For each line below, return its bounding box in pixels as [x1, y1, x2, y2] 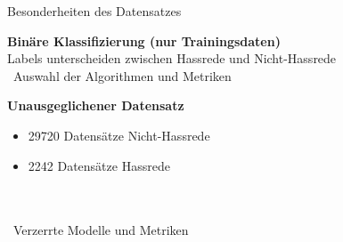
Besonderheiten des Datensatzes [7, 2, 182, 20]
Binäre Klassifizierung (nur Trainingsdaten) [7, 31, 281, 50]
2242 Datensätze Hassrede [28, 156, 170, 174]
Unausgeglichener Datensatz [7, 96, 184, 115]
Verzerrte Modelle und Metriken [12, 221, 189, 239]
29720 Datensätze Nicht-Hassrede [28, 125, 210, 144]
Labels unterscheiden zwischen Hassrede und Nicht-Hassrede [7, 49, 337, 68]
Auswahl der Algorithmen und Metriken [12, 66, 232, 85]
